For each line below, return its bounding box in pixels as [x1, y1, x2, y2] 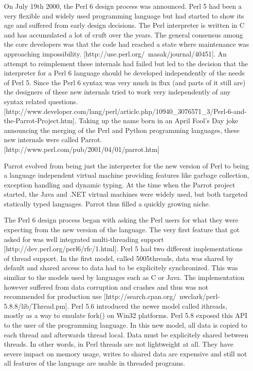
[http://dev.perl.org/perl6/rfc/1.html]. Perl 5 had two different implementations [4, 243, 243, 254]
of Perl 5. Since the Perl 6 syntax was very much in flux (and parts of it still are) [4, 77, 246, 87]
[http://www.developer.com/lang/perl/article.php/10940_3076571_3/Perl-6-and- [4, 106, 247, 116]
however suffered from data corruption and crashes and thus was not [4, 281, 208, 292]
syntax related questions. [4, 96, 78, 106]
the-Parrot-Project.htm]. [4, 115, 77, 126]
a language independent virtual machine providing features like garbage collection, [4, 170, 249, 180]
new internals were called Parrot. [4, 134, 102, 145]
